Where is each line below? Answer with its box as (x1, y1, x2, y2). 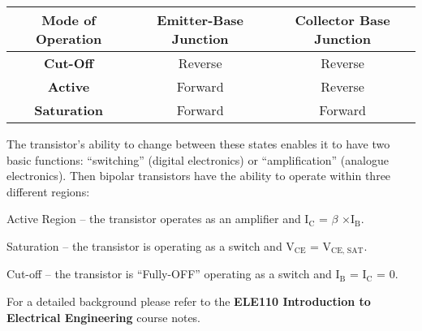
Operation (35, 29, 102, 48)
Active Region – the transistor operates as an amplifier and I (6, 210, 309, 227)
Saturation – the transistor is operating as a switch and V (6, 237, 295, 254)
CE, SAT (331, 247, 364, 256)
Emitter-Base (157, 11, 244, 29)
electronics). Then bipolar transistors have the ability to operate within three (6, 167, 391, 184)
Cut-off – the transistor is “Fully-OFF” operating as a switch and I (6, 265, 340, 282)
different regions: (6, 183, 90, 200)
